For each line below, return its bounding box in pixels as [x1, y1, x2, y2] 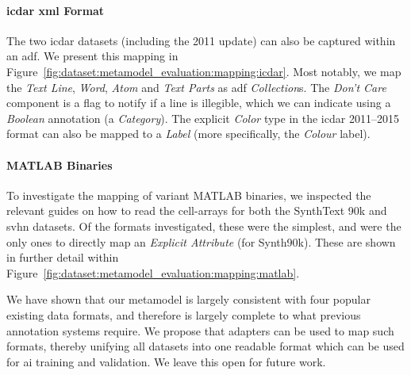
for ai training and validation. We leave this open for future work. [6, 353, 326, 369]
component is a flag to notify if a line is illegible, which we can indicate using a [6, 94, 391, 111]
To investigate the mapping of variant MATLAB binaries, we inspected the [6, 186, 371, 203]
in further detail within [6, 249, 119, 266]
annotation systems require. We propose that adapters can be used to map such [6, 322, 394, 339]
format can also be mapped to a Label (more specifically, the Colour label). [6, 125, 371, 142]
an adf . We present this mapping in [6, 48, 179, 64]
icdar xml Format [6, 2, 105, 18]
